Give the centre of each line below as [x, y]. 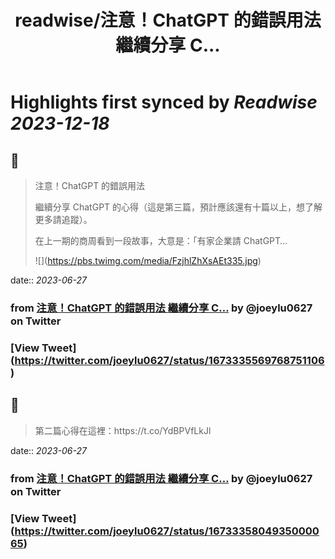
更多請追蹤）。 [63, 219]
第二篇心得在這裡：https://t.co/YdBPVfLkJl [123, 430]
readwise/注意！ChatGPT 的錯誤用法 [168, 20]
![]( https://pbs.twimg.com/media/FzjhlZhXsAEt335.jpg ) [148, 260]
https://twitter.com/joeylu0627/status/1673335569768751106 [169, 360]
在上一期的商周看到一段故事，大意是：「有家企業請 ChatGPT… [161, 240]
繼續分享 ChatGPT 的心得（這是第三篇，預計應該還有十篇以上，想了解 [178, 207]
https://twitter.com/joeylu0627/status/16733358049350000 [167, 531]
